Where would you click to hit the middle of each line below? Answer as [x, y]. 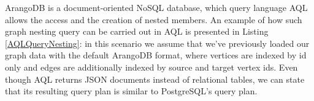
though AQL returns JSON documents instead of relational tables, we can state [155, 79]
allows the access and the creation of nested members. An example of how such [154, 19]
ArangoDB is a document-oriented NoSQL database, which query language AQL [156, 7]
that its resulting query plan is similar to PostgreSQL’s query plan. [131, 91]
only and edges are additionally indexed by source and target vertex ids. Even [151, 67]
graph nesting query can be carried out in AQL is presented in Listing [137, 31]
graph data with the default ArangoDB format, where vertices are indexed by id [156, 55]
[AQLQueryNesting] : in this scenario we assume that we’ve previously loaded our [157, 43]
